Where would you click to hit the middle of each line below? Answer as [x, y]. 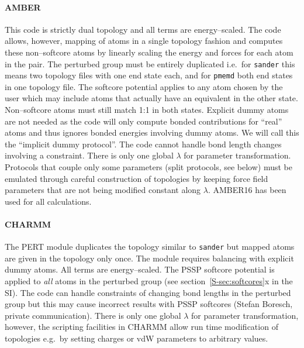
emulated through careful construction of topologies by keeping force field [137, 178]
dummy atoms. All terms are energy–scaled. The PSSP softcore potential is [140, 269]
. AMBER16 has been [247, 190]
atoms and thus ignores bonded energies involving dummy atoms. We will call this [152, 132]
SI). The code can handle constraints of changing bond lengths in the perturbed [148, 292]
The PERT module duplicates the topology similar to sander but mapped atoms [150, 247]
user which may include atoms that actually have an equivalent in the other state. [151, 98]
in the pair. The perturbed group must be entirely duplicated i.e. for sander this [150, 63]
